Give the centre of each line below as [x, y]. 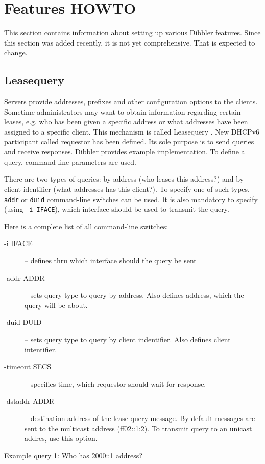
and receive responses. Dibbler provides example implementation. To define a [125, 152]
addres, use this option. [61, 438]
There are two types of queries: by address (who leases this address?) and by [124, 179]
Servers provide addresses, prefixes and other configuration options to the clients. [131, 102]
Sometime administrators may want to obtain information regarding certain [123, 111]
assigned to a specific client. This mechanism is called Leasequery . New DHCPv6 [132, 131]
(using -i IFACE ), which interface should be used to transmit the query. [117, 209]
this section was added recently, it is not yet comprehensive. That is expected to [130, 42]
